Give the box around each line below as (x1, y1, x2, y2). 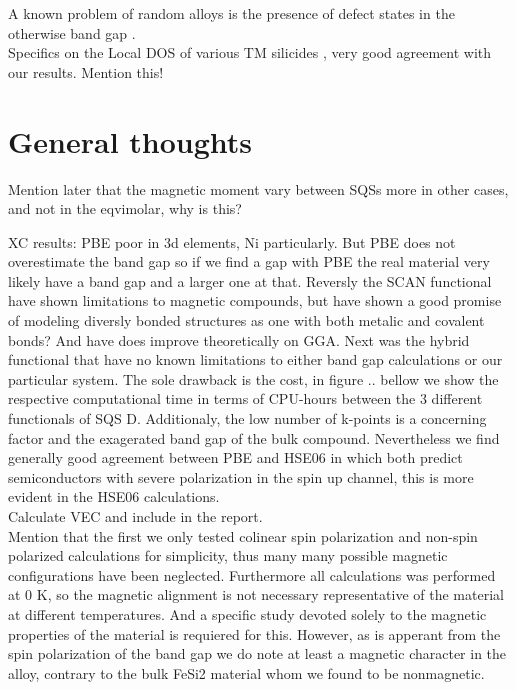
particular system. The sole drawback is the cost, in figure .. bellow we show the (8, 368, 499, 389)
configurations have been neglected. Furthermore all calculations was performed (8, 564, 496, 585)
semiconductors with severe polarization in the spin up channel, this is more (8, 466, 474, 487)
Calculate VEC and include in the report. (8, 506, 263, 526)
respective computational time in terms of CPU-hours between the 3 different (8, 388, 483, 409)
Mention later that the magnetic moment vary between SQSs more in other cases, (8, 178, 509, 199)
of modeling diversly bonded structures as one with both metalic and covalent (8, 310, 485, 331)
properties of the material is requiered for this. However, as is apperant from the (8, 623, 501, 644)
